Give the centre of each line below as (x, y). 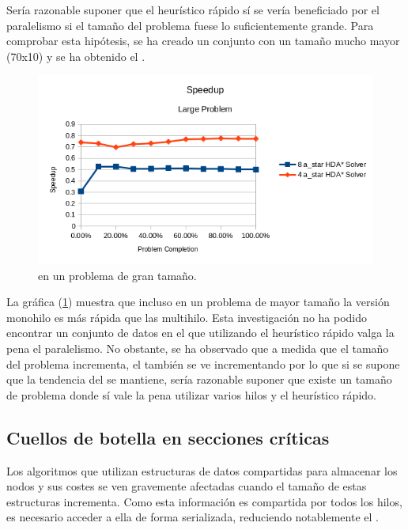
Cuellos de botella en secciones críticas (168, 437)
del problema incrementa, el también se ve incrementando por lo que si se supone (203, 363)
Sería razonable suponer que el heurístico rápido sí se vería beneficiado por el (193, 9)
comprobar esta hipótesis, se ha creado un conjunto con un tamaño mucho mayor (203, 41)
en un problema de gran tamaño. (117, 275)
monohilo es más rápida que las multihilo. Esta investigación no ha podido (187, 317)
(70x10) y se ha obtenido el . (76, 56)
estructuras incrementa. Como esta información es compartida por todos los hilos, (204, 501)
